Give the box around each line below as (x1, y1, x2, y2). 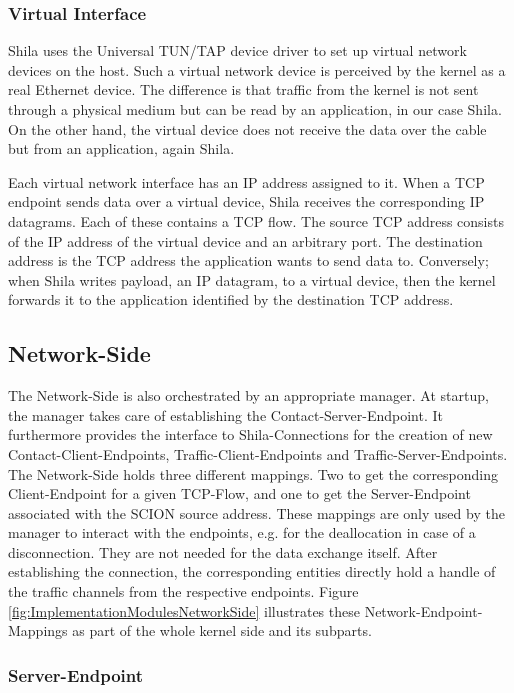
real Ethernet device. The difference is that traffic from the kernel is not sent (8, 79, 479, 100)
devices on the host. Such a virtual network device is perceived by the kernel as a (8, 59, 506, 80)
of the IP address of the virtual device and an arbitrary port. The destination (8, 230, 483, 251)
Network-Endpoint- (364, 600, 483, 621)
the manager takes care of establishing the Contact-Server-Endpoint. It (8, 404, 443, 425)
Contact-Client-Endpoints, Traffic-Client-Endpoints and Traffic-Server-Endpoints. (8, 443, 508, 464)
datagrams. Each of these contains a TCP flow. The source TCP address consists (8, 210, 504, 231)
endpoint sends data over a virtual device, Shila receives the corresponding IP (8, 191, 485, 212)
